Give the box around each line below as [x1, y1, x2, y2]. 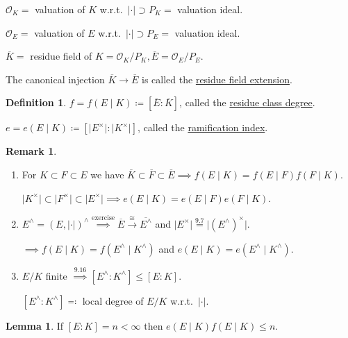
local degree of [82, 293, 144, 307]
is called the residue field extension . [142, 71, 292, 86]
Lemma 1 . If [6, 318, 64, 332]
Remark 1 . [6, 144, 57, 158]
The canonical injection [6, 71, 105, 86]
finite [45, 268, 67, 282]
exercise [92, 214, 115, 222]
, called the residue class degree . [179, 95, 315, 110]
